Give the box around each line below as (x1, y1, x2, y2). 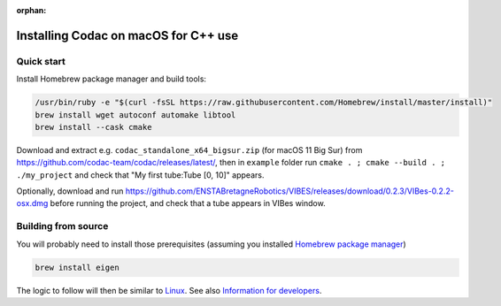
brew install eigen (35, 262, 119, 272)
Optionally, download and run (16, 186, 124, 196)
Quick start (16, 55, 66, 67)
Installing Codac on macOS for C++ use (16, 27, 239, 43)
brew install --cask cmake (35, 122, 152, 132)
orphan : (16, 5, 47, 15)
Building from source (16, 220, 109, 233)
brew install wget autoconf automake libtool (35, 110, 236, 119)
